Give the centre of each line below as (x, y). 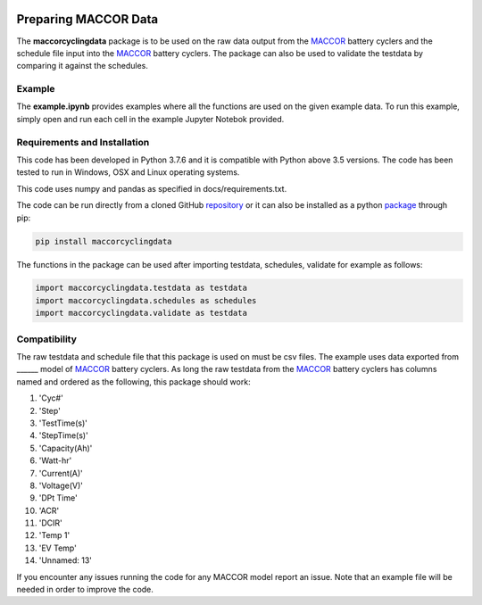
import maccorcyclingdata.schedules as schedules (146, 300)
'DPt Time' (58, 498)
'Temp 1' (54, 535)
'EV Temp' (58, 548)
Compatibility (47, 339)
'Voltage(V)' (61, 485)
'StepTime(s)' (63, 435)
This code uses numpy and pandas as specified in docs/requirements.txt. (152, 188)
